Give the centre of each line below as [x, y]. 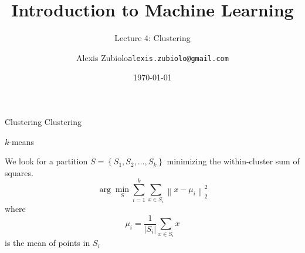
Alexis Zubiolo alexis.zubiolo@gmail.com [152, 57]
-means [22, 141]
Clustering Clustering [43, 121]
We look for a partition [46, 161]
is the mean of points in [48, 243]
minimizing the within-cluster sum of [233, 161]
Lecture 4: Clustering [152, 38]
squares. [19, 172]
